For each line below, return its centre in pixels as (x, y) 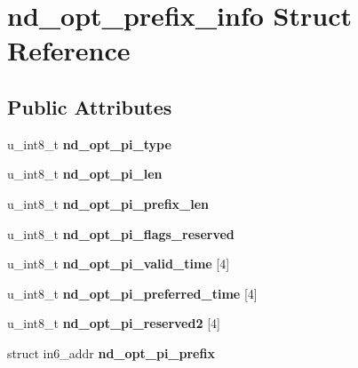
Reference (69, 50)
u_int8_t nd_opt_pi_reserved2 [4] (114, 323)
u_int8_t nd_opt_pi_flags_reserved (121, 233)
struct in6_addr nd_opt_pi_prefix (111, 352)
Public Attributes (90, 106)
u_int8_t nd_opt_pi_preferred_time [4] (132, 293)
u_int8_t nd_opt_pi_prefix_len (108, 203)
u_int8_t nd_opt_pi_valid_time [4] (119, 264)
